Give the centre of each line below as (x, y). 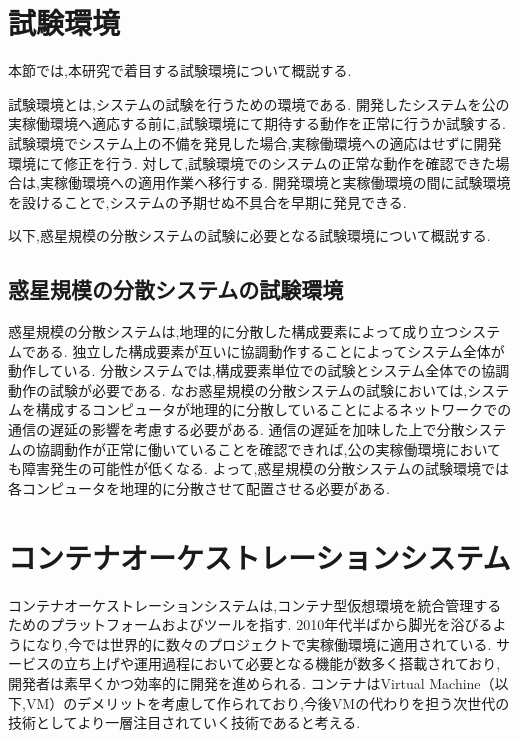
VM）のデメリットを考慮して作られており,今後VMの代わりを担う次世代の (267, 702)
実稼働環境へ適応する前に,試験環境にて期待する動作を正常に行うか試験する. (257, 123)
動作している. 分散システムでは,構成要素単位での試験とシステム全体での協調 (259, 370)
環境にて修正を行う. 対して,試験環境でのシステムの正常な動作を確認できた (252, 162)
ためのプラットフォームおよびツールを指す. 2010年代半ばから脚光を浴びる (250, 624)
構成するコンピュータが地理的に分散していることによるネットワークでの (273, 409)
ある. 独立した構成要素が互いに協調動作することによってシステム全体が (270, 350)
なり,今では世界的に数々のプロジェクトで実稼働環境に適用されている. (263, 643)
